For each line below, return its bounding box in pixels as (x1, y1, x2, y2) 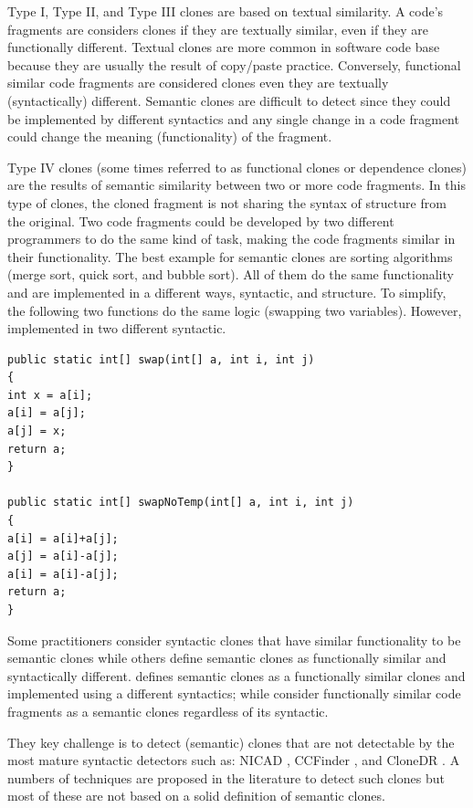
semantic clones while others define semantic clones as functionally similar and (7, 648, 447, 667)
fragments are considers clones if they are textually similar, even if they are (7, 19, 429, 38)
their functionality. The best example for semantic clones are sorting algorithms (7, 247, 453, 266)
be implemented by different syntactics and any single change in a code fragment (7, 109, 459, 128)
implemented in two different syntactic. (7, 319, 226, 338)
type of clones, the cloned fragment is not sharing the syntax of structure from (7, 193, 447, 212)
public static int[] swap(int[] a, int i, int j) (7, 352, 315, 366)
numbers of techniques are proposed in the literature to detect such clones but (7, 768, 445, 787)
